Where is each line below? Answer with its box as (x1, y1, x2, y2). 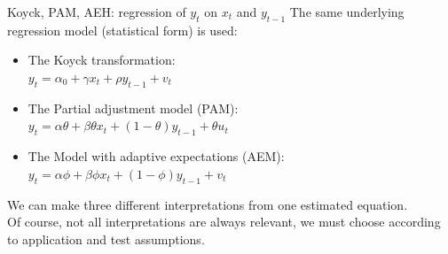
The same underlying (289, 3, 405, 20)
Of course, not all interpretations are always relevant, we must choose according (7, 212, 441, 231)
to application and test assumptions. (7, 229, 205, 248)
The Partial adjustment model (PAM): (28, 98, 239, 117)
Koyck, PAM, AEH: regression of (7, 3, 186, 20)
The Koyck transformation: (28, 50, 176, 69)
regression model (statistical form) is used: (7, 20, 238, 39)
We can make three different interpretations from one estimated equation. (7, 195, 408, 213)
